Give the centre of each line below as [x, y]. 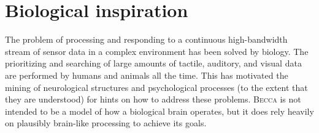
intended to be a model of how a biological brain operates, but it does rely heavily [159, 111]
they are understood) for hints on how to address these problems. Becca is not [153, 99]
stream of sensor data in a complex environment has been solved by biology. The [157, 51]
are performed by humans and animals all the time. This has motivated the [147, 75]
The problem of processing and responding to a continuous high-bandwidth [146, 39]
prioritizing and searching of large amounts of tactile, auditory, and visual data [153, 63]
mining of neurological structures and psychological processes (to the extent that [156, 87]
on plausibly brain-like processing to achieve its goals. [106, 123]
